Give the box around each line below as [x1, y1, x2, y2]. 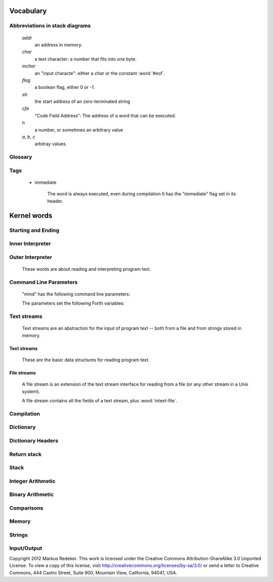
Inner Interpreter [9, 240, 51, 247]
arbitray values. [34, 141, 67, 147]
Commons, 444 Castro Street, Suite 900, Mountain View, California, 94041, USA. [9, 569, 177, 575]
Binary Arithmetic [9, 491, 54, 498]
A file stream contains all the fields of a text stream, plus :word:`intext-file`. [22, 398, 177, 404]
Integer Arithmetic [9, 477, 56, 484]
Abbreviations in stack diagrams [9, 22, 91, 29]
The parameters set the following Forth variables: [22, 300, 125, 306]
